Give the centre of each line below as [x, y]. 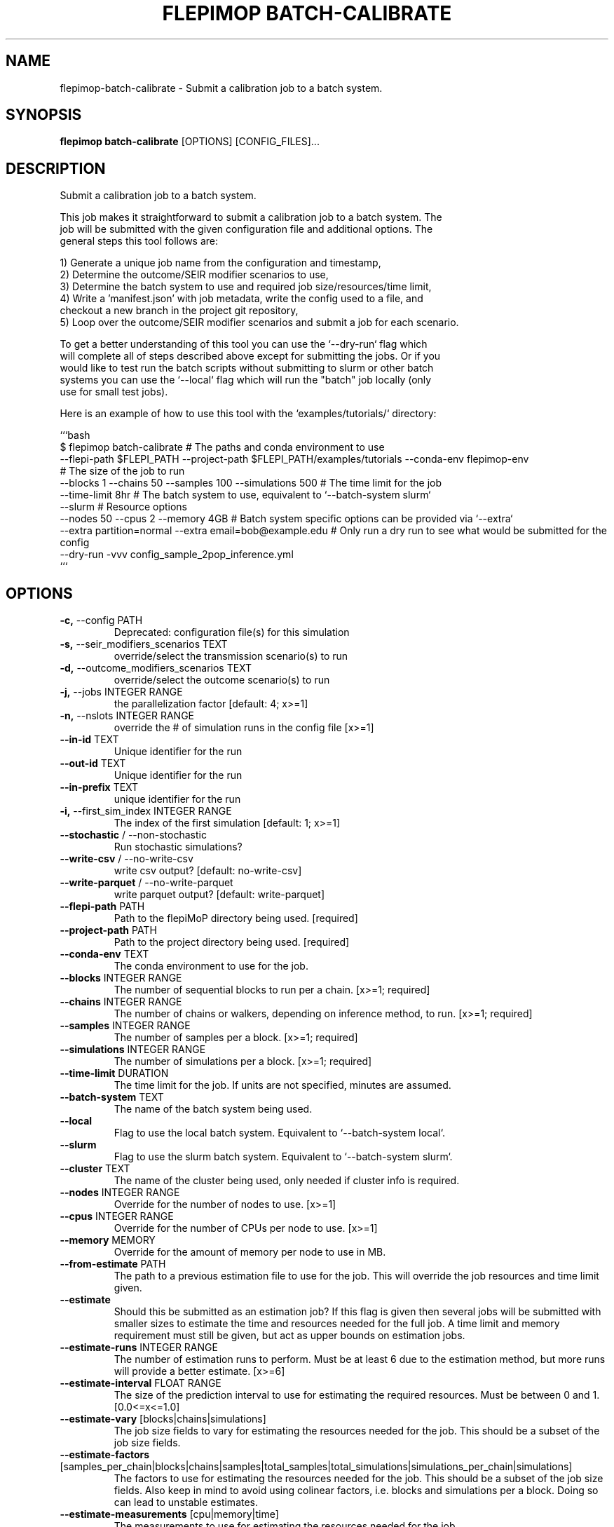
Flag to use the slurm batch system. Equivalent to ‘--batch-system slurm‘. [283, 1157]
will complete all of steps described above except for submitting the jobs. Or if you [250, 356]
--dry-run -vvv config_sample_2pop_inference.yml [177, 555]
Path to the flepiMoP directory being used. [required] [236, 918]
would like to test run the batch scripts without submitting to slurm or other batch [247, 368]
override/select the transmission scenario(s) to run [231, 656]
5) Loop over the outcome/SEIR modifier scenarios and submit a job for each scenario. [259, 323]
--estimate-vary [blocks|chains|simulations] [163, 1419]
